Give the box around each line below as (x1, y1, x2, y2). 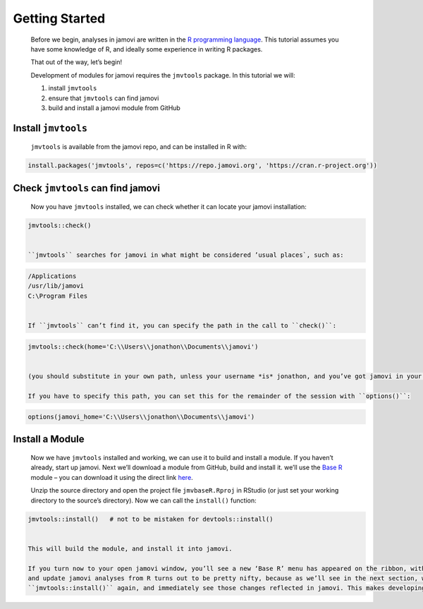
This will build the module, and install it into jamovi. (27, 544, 233, 553)
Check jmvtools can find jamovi (13, 182, 160, 194)
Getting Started (13, 11, 106, 26)
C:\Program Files (27, 291, 88, 300)
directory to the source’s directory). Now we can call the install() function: (30, 496, 257, 505)
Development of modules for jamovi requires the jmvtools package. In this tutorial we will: (30, 71, 295, 79)
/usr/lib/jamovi (27, 282, 85, 290)
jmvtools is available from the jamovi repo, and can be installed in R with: (30, 143, 247, 151)
